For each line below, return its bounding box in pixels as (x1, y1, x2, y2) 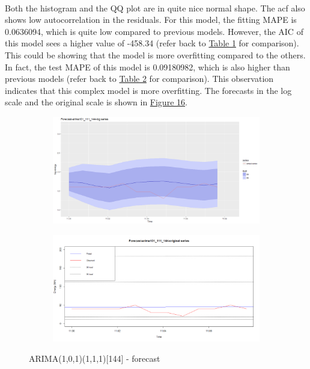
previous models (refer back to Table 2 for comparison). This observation (5, 72, 274, 85)
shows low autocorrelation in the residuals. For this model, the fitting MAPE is (5, 13, 297, 26)
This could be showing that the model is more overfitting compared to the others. (5, 48, 306, 61)
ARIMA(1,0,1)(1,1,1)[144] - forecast (29, 352, 160, 364)
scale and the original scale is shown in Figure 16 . (5, 96, 187, 108)
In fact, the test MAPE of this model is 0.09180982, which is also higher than (5, 60, 290, 73)
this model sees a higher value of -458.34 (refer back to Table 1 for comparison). (5, 37, 299, 49)
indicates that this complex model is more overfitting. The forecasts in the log (5, 84, 292, 96)
